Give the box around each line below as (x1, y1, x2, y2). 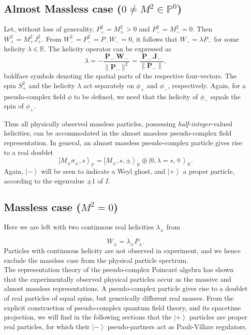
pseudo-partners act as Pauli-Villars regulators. (107, 321, 247, 331)
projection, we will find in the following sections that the (4, 312, 172, 322)
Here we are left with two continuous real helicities (4, 222, 154, 232)
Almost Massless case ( (4, 1, 122, 16)
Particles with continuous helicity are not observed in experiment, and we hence (4, 245, 241, 256)
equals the (210, 91, 241, 101)
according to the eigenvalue (4, 175, 85, 185)
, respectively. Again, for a (168, 80, 246, 90)
